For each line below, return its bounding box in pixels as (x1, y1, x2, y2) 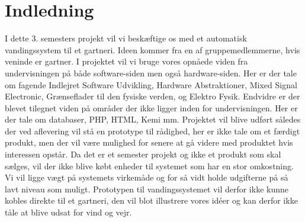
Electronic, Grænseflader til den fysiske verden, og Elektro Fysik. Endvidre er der (5, 90, 300, 102)
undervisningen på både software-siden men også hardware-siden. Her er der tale (5, 66, 297, 79)
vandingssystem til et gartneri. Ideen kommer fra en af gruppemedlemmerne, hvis (5, 43, 300, 56)
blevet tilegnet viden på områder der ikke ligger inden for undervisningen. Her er (5, 101, 298, 114)
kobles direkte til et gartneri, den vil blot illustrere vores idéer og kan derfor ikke (5, 194, 298, 207)
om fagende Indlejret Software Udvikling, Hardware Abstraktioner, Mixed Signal (5, 78, 297, 91)
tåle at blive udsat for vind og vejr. (5, 206, 132, 218)
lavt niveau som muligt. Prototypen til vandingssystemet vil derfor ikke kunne (5, 182, 288, 195)
